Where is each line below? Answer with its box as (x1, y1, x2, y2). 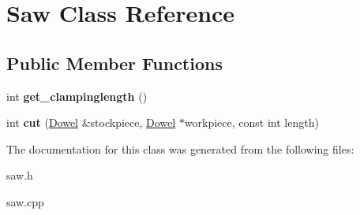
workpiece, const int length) (184, 114, 319, 131)
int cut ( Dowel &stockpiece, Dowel (6, 114, 176, 131)
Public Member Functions (6, 50, 223, 75)
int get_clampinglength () (6, 87, 148, 104)
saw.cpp (6, 193, 44, 209)
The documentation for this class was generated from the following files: (6, 140, 354, 157)
